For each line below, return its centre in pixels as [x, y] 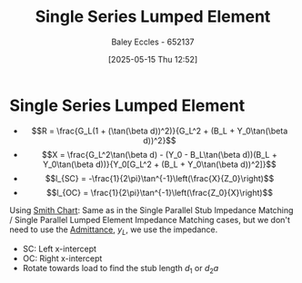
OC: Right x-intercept [62, 259]
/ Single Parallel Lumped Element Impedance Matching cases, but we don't [150, 220]
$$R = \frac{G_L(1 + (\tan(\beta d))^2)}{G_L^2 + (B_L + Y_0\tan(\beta [160, 131]
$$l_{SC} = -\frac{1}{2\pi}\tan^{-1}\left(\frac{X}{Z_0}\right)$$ [160, 178]
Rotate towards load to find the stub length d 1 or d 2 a [121, 269]
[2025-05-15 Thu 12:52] [153, 59]
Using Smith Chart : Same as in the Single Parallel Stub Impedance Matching [151, 210]
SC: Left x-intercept [60, 249]
